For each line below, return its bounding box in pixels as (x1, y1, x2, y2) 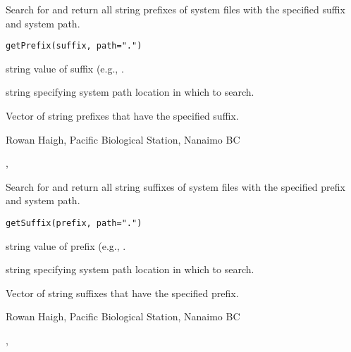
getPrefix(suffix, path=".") (6, 41, 142, 51)
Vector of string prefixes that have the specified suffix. (6, 108, 239, 123)
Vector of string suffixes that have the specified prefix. (6, 285, 239, 300)
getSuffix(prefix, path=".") (6, 218, 142, 228)
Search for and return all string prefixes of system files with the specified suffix (6, 2, 345, 16)
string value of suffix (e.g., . (6, 61, 124, 75)
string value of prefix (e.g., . (6, 238, 126, 253)
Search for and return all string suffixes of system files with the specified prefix (6, 179, 345, 194)
